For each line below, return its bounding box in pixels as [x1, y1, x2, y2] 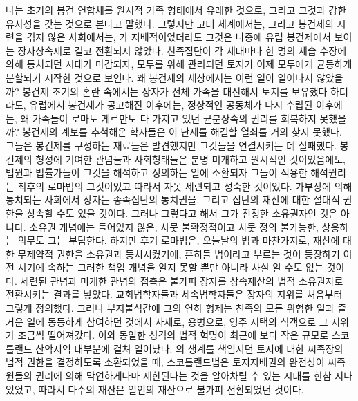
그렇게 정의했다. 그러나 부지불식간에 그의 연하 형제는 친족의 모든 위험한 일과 [6, 301, 335, 315]
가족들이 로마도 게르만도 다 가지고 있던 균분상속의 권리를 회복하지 [32, 111, 317, 125]
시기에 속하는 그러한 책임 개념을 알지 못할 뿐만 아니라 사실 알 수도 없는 [17, 260, 323, 274]
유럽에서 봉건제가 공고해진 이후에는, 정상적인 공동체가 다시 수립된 [29, 97, 313, 112]
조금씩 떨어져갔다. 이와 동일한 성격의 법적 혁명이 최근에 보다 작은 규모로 [17, 328, 329, 342]
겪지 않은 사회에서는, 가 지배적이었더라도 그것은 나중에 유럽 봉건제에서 [26, 30, 331, 44]
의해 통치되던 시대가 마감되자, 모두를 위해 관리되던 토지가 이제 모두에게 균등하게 [6, 57, 352, 71]
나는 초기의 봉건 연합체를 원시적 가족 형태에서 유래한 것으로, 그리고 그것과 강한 [6, 3, 347, 17]
